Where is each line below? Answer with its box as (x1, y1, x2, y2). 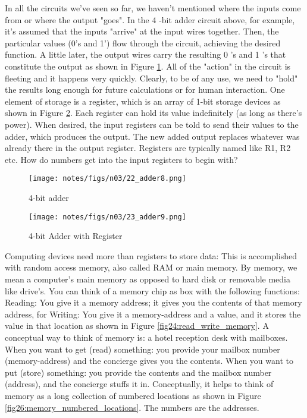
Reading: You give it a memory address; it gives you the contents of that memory (5, 296, 302, 309)
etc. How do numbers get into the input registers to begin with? (5, 153, 238, 165)
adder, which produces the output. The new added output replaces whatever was (5, 130, 300, 142)
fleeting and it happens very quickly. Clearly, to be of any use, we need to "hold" (5, 71, 298, 84)
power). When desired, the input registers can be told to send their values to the (5, 118, 299, 130)
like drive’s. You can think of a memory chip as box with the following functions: (5, 284, 300, 297)
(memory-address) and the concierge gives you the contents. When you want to (5, 354, 293, 367)
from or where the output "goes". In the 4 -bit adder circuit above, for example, (5, 13, 295, 26)
